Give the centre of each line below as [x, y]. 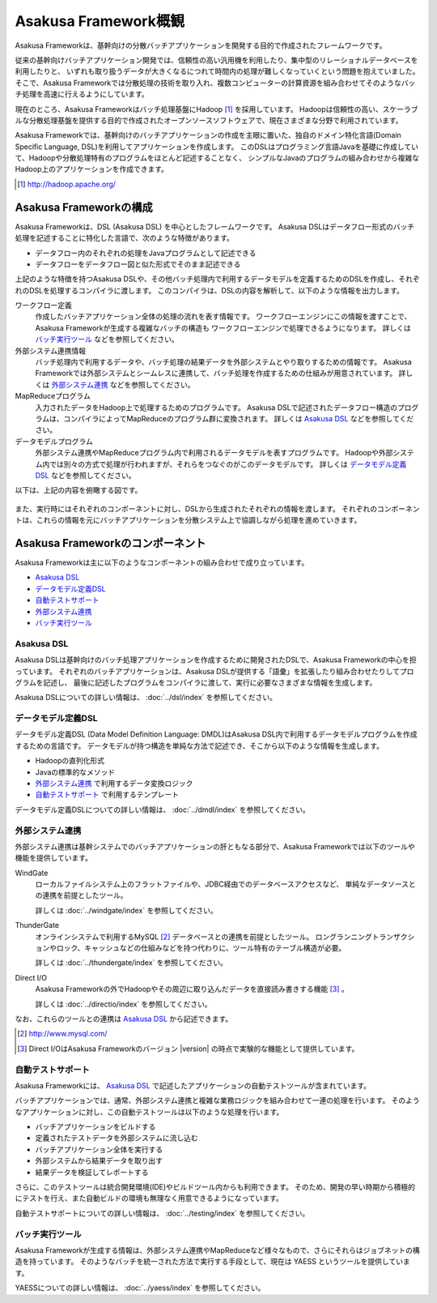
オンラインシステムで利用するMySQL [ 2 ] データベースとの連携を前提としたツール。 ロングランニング [204, 937]
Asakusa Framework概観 [100, 21]
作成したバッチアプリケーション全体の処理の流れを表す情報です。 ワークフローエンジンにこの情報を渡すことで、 [223, 317]
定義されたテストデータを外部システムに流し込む [117, 1138]
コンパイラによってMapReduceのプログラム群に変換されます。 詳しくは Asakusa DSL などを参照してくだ [239, 419]
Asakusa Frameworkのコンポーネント [110, 543]
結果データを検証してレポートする [92, 1172]
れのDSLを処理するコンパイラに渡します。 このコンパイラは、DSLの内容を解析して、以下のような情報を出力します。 [210, 290]
